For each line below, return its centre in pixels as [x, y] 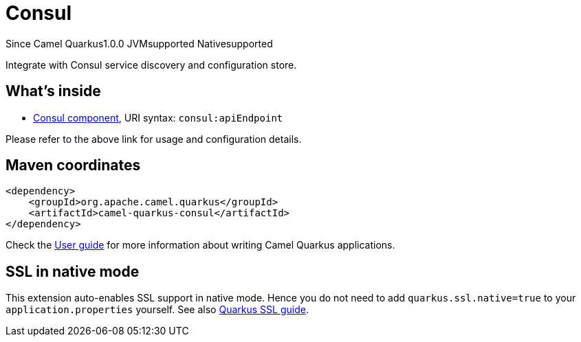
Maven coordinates [73, 166]
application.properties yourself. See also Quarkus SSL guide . [157, 310]
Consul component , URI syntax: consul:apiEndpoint [158, 117]
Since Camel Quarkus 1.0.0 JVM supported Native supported [139, 43]
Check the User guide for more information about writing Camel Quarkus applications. [200, 245]
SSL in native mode [73, 271]
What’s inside [53, 91]
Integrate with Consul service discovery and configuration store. [151, 65]
